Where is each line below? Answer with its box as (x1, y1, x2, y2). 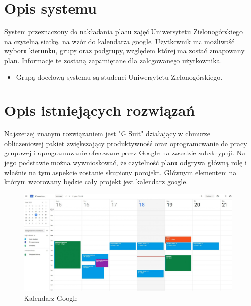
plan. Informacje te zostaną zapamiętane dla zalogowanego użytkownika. (4, 55, 222, 65)
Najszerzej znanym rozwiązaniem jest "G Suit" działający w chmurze (4, 129, 210, 139)
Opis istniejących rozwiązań (4, 100, 195, 120)
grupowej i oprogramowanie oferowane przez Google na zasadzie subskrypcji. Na (4, 148, 245, 158)
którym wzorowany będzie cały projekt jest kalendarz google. (4, 176, 188, 187)
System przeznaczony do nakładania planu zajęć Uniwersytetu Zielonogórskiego (4, 26, 243, 37)
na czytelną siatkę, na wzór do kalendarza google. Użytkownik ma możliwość (4, 36, 235, 46)
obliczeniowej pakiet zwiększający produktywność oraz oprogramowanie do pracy (4, 138, 247, 148)
